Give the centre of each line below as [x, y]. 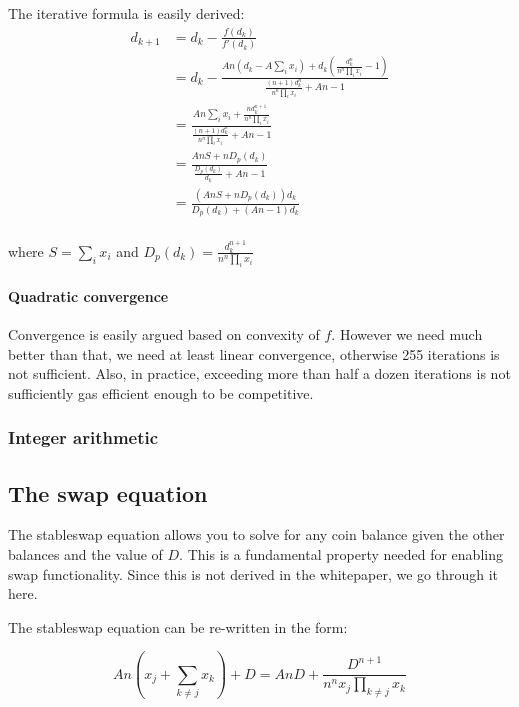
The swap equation [108, 492]
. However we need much [407, 333]
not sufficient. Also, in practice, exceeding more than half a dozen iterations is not [259, 373]
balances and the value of [85, 553]
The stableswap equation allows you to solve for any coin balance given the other [256, 534]
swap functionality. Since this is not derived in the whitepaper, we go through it [253, 573]
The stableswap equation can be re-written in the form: [178, 626]
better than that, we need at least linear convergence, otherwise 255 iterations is [254, 353]
